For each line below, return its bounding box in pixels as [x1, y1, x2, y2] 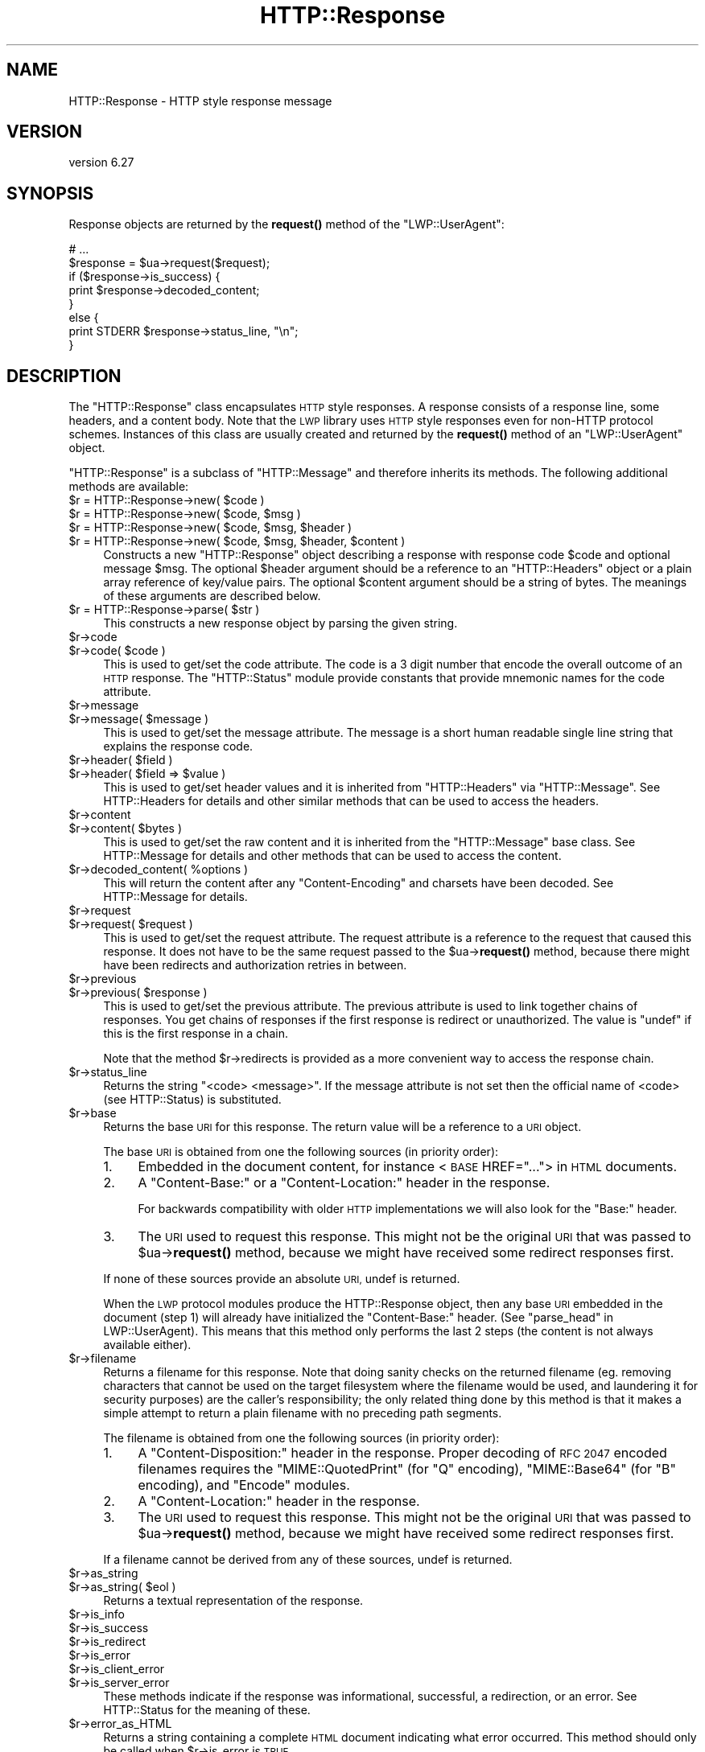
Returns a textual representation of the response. [103, 1594, 364, 1608]
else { [68, 311, 99, 325]
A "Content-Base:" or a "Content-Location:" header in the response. [138, 1174, 550, 1191]
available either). [103, 1338, 192, 1352]
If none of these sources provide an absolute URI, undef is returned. [103, 1272, 460, 1286]
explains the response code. [103, 739, 254, 754]
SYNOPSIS [6, 183, 94, 204]
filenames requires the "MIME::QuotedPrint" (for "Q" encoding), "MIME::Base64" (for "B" [138, 1461, 676, 1478]
